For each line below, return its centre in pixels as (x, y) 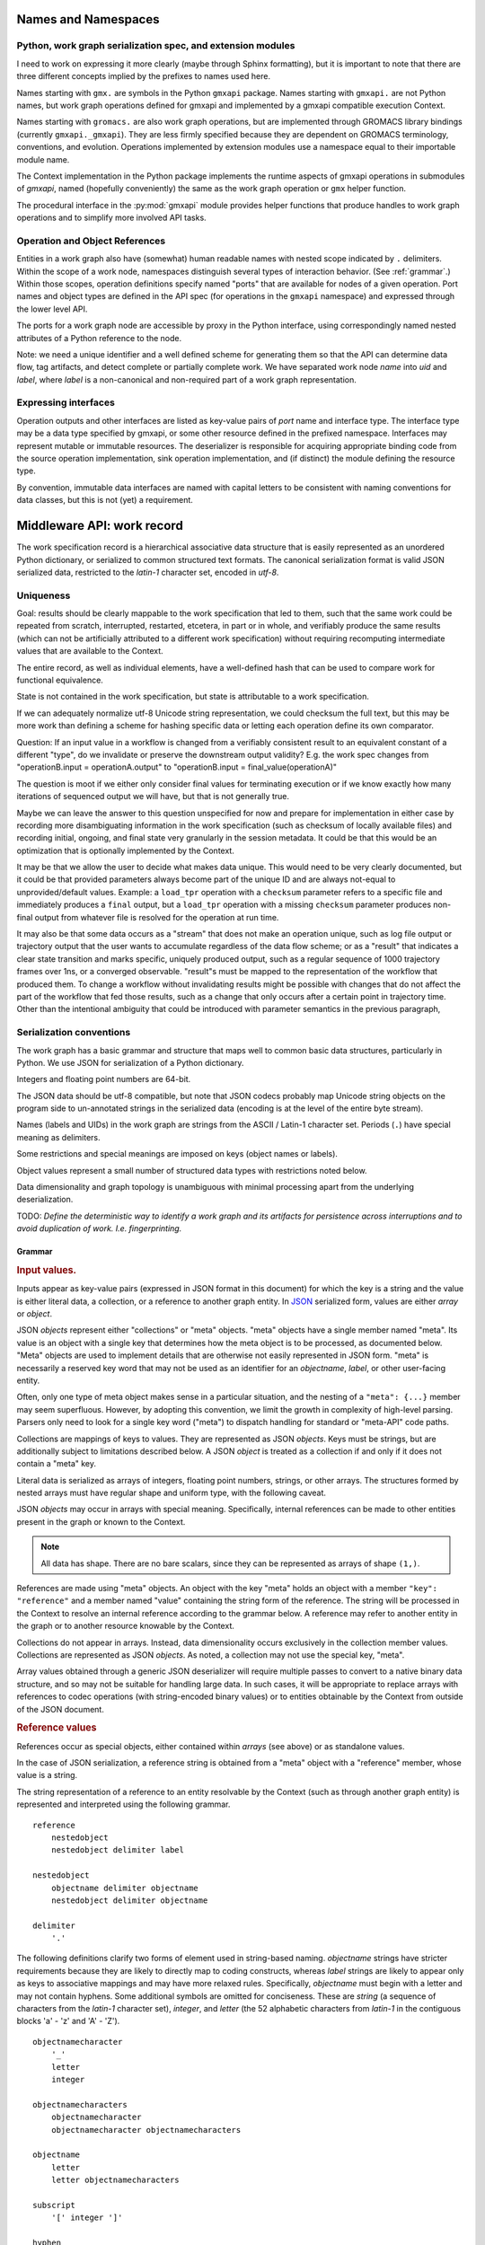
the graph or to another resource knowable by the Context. (126, 1626)
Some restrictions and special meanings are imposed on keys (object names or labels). (177, 1154)
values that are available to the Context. (90, 651)
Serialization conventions (74, 1033)
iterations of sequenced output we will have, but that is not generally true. (153, 797)
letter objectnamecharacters (115, 2180)
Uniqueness (44, 595)
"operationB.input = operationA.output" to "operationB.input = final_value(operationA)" (176, 767)
